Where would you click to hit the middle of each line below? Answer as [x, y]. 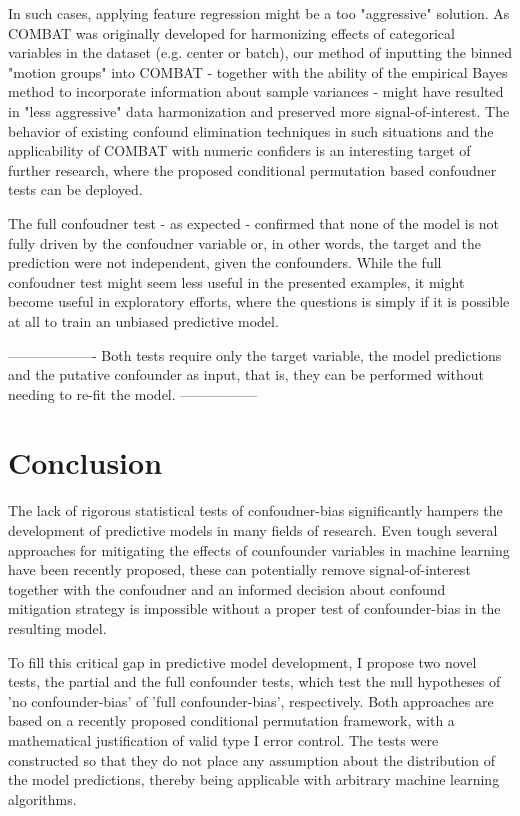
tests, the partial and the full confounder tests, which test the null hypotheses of [254, 681]
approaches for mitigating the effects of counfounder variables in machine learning [259, 549]
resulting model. [57, 627]
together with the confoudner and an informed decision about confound [227, 588]
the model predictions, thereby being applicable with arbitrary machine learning [254, 779]
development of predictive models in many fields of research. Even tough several [253, 530]
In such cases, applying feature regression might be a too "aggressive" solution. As [259, 13]
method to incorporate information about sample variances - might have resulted [256, 91]
